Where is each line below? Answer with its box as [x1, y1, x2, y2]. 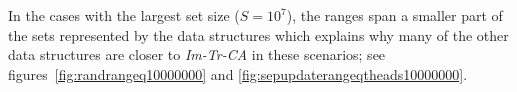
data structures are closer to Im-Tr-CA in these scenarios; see [8, 44, 386, 65]
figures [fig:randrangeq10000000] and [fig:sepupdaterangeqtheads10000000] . [8, 63, 468, 84]
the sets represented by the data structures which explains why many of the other [8, 24, 509, 45]
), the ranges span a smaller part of [286, 5, 503, 25]
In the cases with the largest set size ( [8, 5, 240, 25]
